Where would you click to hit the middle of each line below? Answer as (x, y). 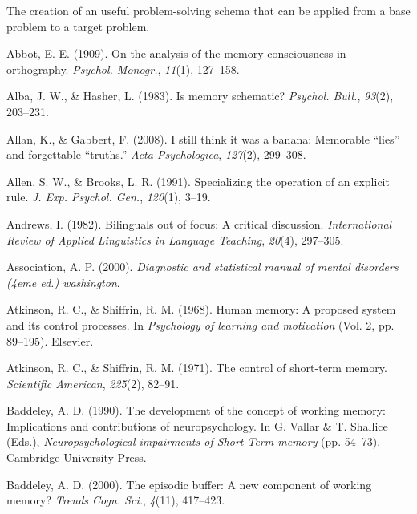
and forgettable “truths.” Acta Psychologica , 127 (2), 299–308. (156, 154)
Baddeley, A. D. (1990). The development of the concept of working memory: (196, 410)
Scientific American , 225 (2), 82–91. (93, 383)
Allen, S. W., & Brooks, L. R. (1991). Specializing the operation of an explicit (198, 181)
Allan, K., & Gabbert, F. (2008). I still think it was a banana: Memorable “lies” (203, 138)
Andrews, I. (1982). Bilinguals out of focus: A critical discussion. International (199, 223)
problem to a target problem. (78, 26)
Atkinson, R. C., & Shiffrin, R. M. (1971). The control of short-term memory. (197, 368)
